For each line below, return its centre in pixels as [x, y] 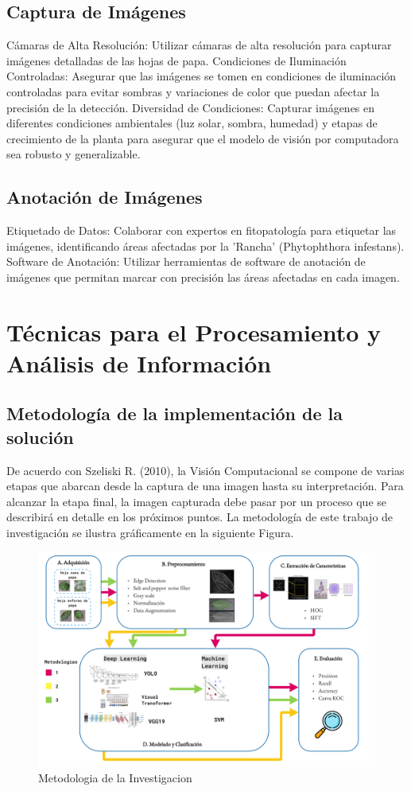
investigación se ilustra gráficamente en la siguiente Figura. [150, 533]
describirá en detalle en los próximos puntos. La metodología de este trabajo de [200, 517]
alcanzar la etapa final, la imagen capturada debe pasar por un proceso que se [196, 501]
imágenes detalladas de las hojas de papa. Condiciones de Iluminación [176, 60]
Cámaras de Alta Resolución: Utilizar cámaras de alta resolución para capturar [199, 45]
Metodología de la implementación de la [174, 413]
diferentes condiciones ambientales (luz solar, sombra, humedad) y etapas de [192, 123]
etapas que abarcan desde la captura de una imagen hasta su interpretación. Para [205, 486]
